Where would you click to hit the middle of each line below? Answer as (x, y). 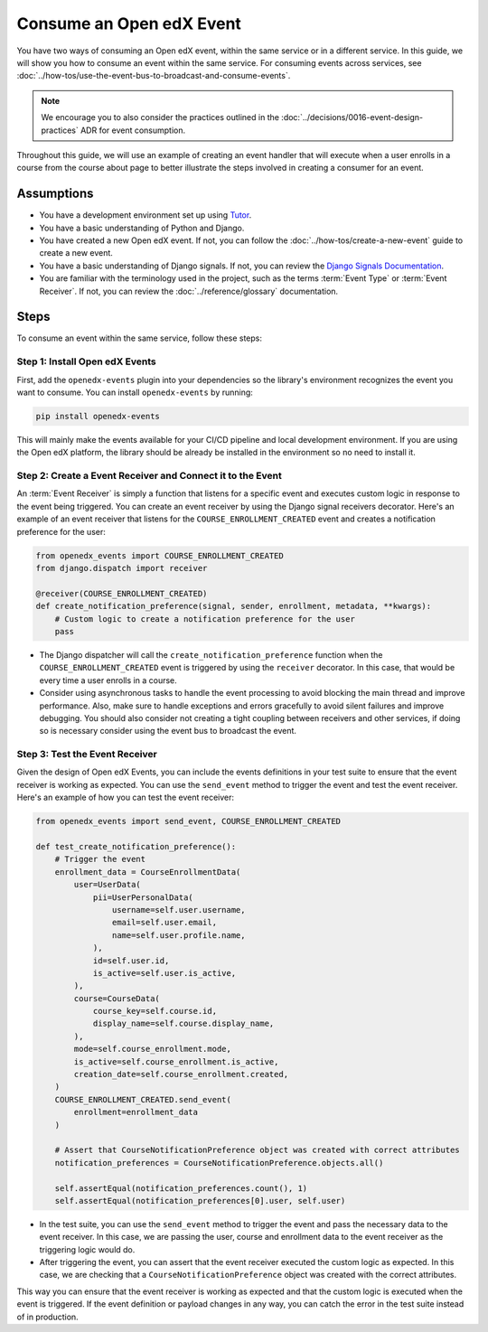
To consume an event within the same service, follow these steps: (139, 338)
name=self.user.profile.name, (178, 935)
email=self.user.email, (164, 923)
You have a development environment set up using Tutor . (145, 215)
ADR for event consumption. (133, 130)
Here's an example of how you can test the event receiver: (126, 797)
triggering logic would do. (87, 1249)
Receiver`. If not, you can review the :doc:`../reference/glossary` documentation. (189, 291)
